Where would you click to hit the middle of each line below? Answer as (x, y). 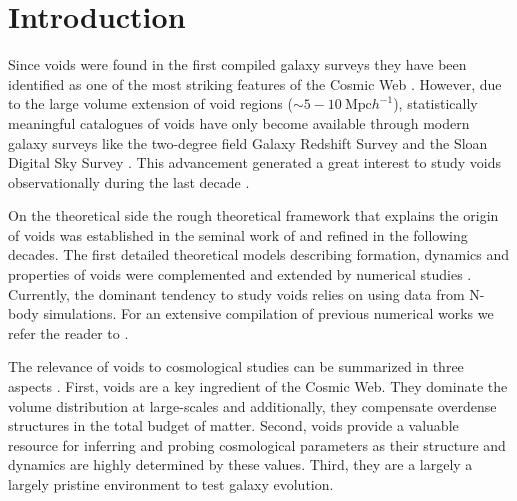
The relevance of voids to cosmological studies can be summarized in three (236, 366)
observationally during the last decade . (129, 181)
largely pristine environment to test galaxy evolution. (171, 484)
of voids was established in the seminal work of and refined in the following (238, 234)
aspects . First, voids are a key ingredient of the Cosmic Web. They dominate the (258, 386)
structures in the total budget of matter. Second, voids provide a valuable (233, 425)
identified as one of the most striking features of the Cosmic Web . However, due (255, 83)
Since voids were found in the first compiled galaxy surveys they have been (237, 64)
